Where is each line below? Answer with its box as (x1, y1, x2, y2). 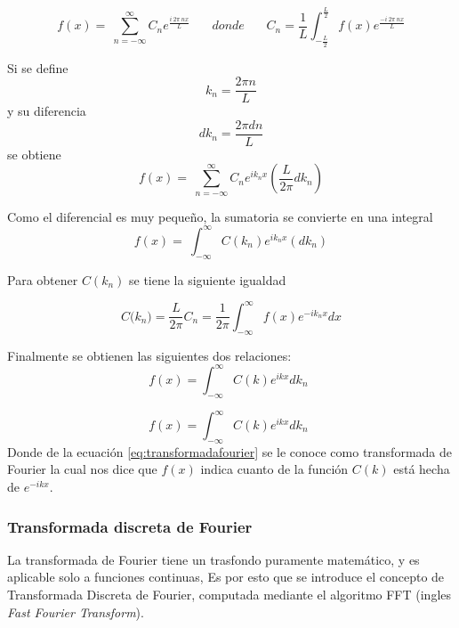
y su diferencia (7, 102, 86, 120)
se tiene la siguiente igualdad (129, 270, 286, 289)
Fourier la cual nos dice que (7, 460, 157, 478)
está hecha (393, 460, 450, 478)
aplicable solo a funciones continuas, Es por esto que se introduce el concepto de (7, 567, 445, 586)
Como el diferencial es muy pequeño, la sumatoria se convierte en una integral (7, 207, 433, 225)
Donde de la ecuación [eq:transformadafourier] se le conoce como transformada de (7, 442, 452, 461)
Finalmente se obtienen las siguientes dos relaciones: (7, 346, 292, 364)
